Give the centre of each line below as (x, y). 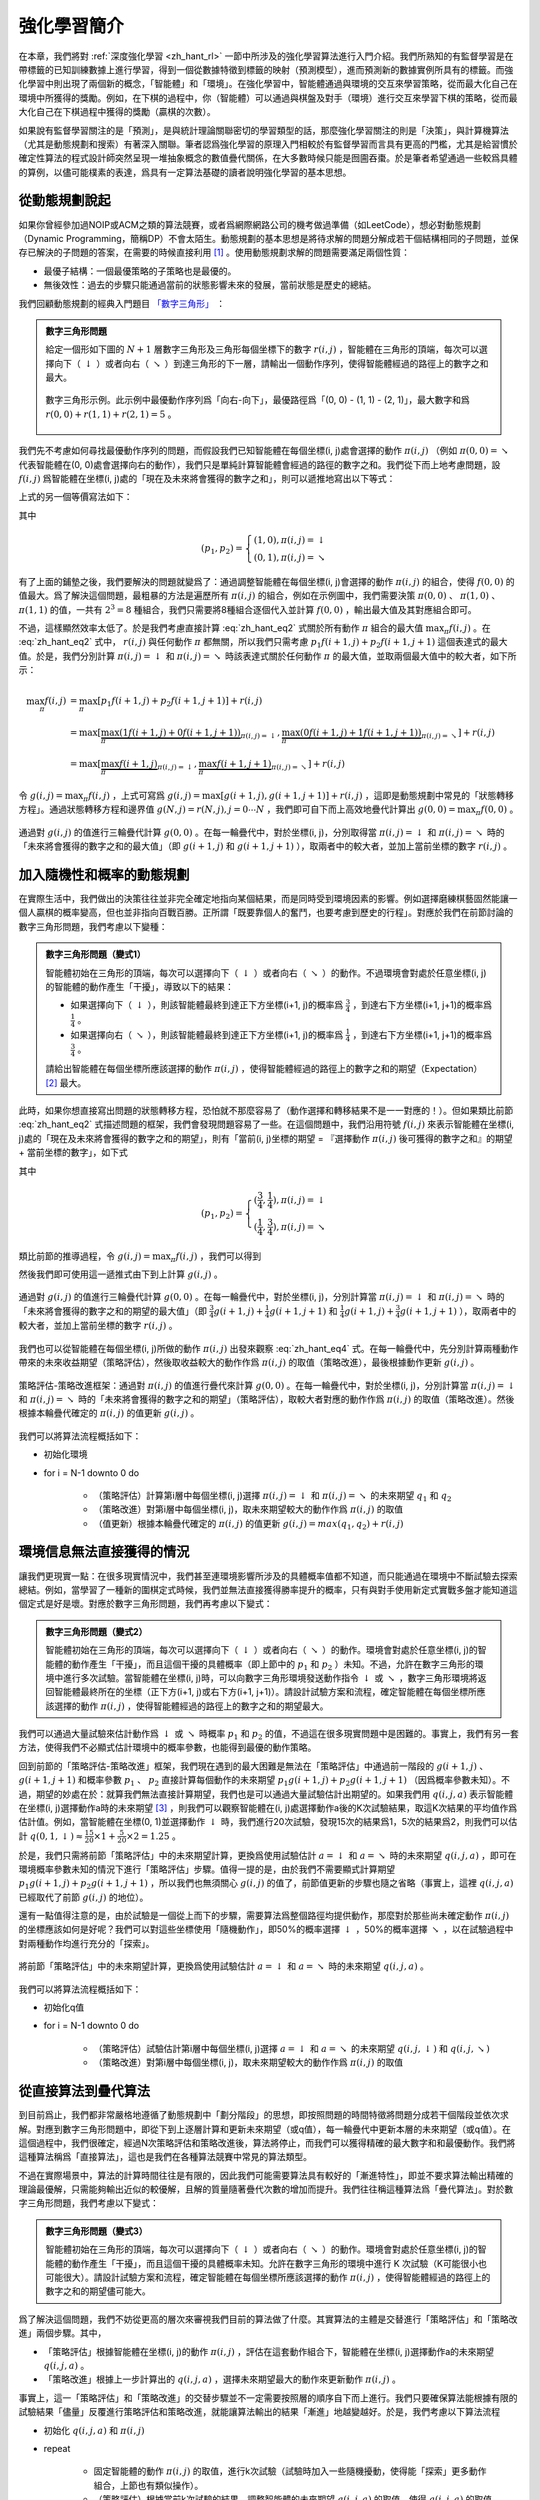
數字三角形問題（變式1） (96, 954)
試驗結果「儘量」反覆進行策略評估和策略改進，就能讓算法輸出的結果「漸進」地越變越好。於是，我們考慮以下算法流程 (259, 2412)
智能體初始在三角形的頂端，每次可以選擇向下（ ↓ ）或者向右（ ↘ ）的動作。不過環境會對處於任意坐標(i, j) (266, 972)
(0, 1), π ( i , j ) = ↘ (289, 558)
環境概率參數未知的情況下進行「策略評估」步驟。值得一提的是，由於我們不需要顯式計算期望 (206, 1869)
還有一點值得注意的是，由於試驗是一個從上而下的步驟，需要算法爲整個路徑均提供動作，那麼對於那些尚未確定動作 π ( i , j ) (264, 1916)
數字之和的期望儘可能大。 (98, 2291)
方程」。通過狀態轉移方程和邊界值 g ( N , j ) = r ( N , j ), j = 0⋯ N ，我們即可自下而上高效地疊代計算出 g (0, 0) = (237, 809)
